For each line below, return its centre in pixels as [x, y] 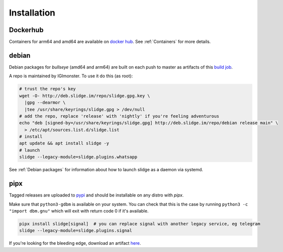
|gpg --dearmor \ [45, 103]
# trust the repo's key [48, 89]
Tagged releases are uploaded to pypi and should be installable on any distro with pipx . [97, 195]
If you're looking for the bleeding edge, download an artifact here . [75, 243]
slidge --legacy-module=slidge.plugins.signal [76, 231]
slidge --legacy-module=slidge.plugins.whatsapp [78, 157]
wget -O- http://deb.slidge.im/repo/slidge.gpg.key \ [85, 96]
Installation [32, 13]
